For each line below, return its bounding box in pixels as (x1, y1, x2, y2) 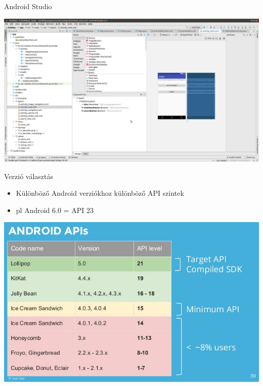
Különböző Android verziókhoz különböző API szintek (16, 188, 184, 198)
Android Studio (4, 1, 52, 11)
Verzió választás (4, 170, 54, 181)
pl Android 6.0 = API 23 (16, 204, 94, 215)
